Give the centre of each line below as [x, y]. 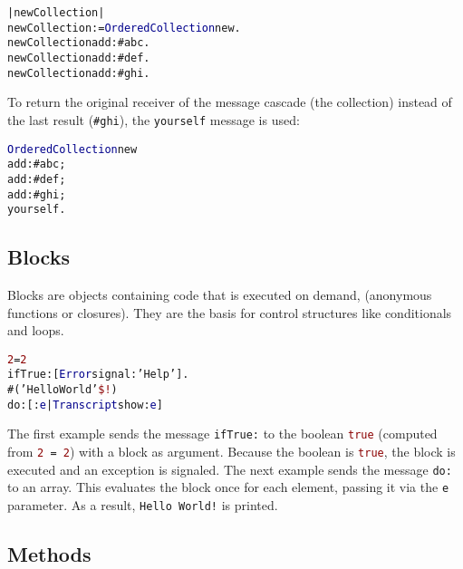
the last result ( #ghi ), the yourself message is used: [154, 119]
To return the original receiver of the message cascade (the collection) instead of [230, 102]
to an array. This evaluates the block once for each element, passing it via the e [228, 487]
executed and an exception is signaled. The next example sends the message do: [230, 469]
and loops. [36, 330]
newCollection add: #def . [79, 58]
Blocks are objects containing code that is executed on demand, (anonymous [220, 295]
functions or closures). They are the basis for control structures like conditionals [230, 312]
